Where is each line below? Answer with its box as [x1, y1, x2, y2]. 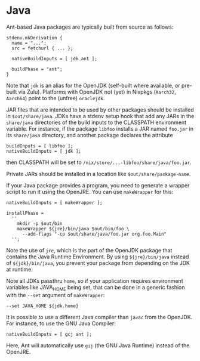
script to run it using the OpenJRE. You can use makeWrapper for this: [6, 188, 174, 195]
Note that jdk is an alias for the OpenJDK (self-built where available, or [6, 82, 180, 89]
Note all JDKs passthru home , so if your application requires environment [6, 277, 183, 284]
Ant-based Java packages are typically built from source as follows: [6, 23, 174, 30]
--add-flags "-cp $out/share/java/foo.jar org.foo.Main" [21, 231, 167, 237]
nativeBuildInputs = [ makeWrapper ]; [6, 199, 103, 206]
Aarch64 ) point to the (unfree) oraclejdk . [6, 94, 105, 101]
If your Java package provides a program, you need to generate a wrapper [6, 181, 190, 189]
